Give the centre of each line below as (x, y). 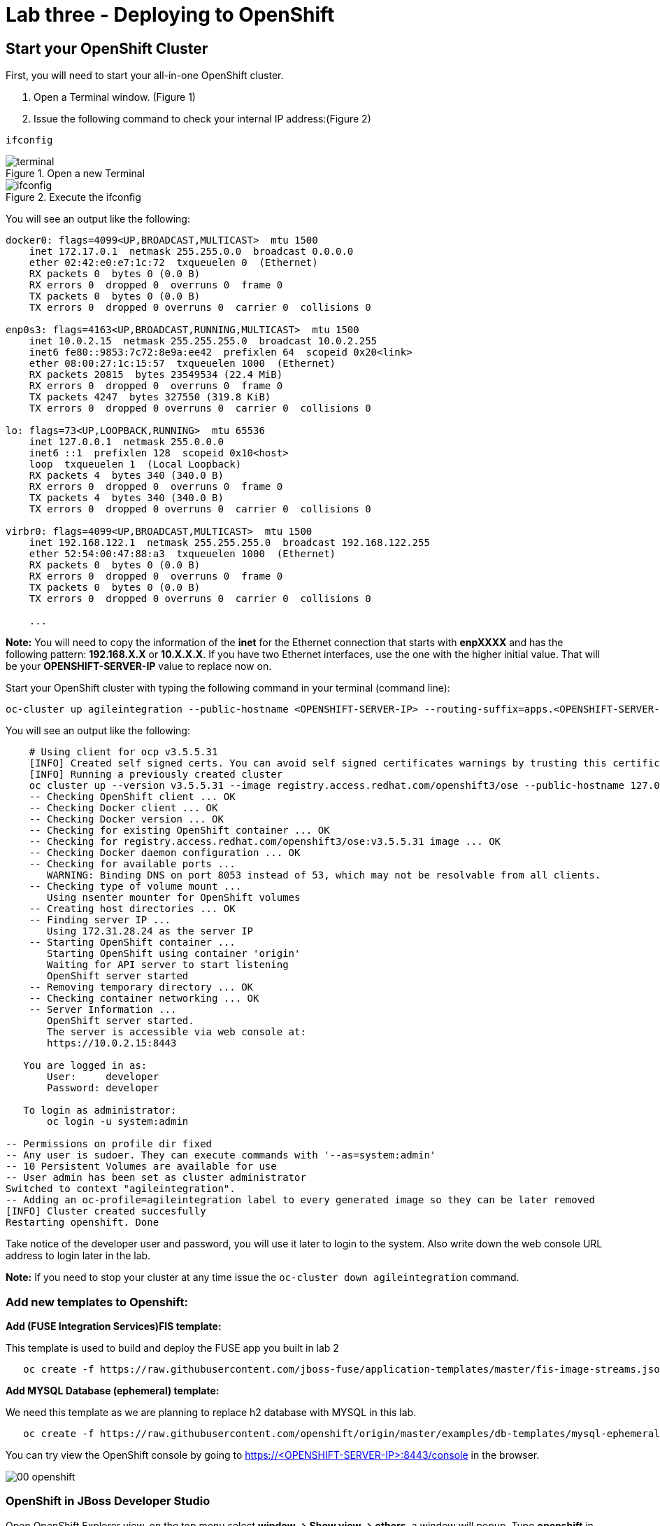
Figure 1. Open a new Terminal (76, 174)
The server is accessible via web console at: (177, 1032)
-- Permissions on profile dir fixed (109, 1144)
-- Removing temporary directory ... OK (141, 987)
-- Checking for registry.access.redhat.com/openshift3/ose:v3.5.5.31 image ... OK (265, 842)
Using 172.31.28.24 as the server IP (150, 931)
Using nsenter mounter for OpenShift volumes (174, 898)
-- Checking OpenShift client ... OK (132, 797)
